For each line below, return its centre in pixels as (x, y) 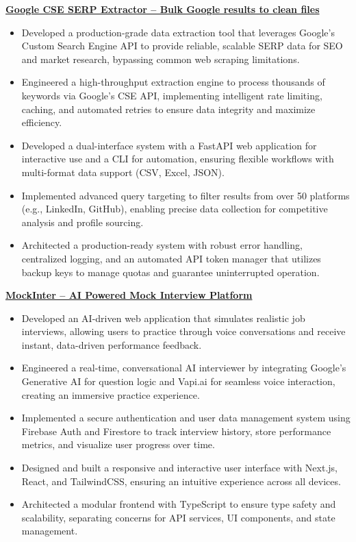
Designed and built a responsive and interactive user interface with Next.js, (179, 468)
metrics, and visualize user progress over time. (118, 444)
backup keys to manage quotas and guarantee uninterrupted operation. (170, 272)
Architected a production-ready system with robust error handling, (162, 245)
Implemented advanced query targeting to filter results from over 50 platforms (186, 195)
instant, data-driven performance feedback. (112, 344)
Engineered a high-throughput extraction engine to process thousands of (173, 82)
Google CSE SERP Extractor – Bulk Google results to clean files (163, 9)
